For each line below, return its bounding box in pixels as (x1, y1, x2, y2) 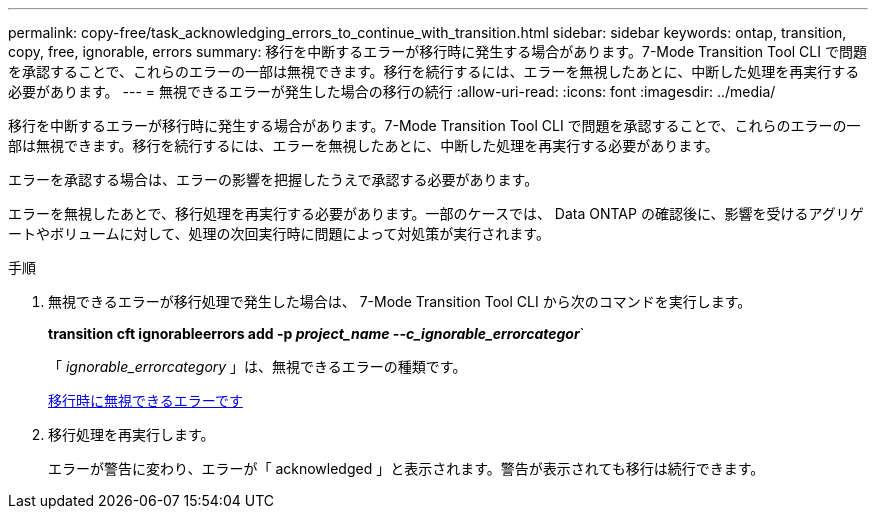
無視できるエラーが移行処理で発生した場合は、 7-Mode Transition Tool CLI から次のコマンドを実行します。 (48, 293, 752, 310)
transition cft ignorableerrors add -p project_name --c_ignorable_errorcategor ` (48, 325, 585, 342)
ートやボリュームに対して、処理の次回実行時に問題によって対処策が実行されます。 (8, 225, 550, 242)
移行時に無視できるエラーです (48, 392, 243, 409)
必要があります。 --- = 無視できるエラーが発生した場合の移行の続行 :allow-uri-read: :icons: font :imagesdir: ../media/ (8, 83, 776, 100)
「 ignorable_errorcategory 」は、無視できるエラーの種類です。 (48, 358, 467, 375)
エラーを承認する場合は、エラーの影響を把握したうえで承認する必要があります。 (8, 171, 539, 188)
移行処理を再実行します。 (48, 426, 215, 443)
